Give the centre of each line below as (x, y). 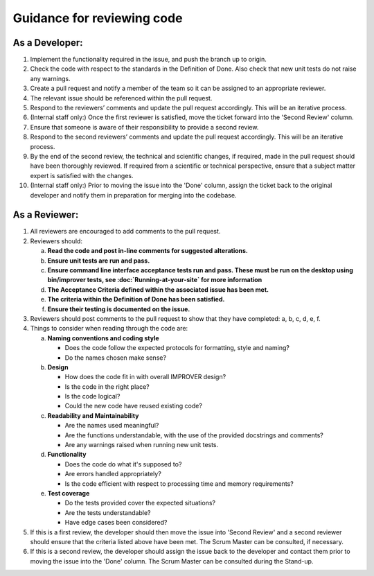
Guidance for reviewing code (98, 18)
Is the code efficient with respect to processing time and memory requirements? (179, 483)
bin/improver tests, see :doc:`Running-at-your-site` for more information (155, 280)
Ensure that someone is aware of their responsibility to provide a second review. (144, 127)
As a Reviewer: (46, 215)
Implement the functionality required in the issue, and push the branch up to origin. (148, 60)
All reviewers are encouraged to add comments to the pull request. (125, 232)
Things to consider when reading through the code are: (109, 329)
